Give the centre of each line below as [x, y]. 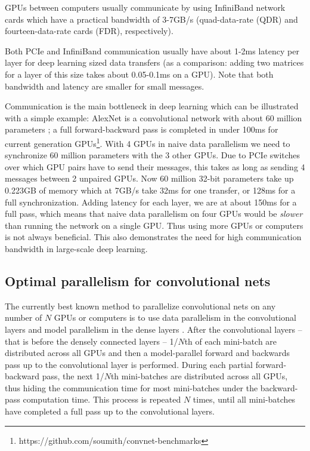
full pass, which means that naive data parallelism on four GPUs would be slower [154, 214]
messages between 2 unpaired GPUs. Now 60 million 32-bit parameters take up [149, 178]
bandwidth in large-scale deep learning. [76, 248]
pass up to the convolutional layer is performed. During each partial [129, 364]
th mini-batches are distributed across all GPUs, [199, 376]
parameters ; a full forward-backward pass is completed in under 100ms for [142, 129]
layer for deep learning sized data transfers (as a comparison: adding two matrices [154, 62]
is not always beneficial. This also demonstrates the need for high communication [153, 237]
